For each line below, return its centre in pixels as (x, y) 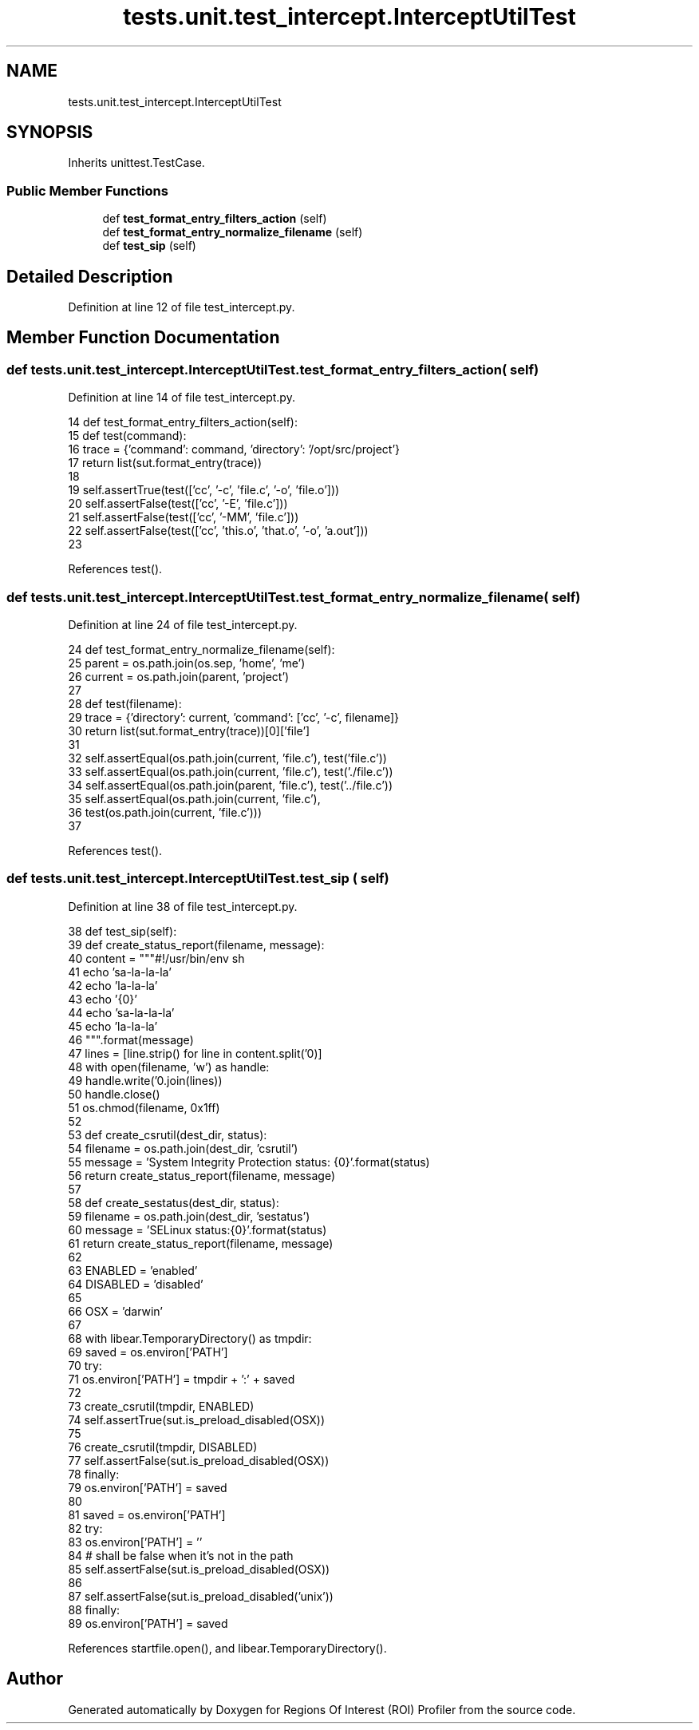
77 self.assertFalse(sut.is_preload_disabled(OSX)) (199, 1460)
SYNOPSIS (50, 133)
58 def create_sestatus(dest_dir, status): (174, 1202)
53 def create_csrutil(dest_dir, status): (168, 1134)
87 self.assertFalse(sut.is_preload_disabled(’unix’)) (201, 1596)
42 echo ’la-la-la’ (113, 985)
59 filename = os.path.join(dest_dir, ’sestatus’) (189, 1216)
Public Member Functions (87, 190)
